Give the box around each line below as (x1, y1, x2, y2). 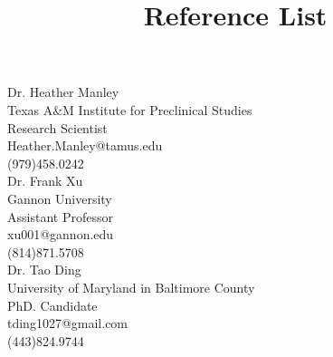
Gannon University (7, 188, 112, 207)
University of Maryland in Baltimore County (7, 277, 255, 296)
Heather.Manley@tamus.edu (7, 136, 163, 155)
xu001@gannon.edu (7, 225, 114, 244)
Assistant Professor (7, 207, 113, 226)
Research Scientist (7, 118, 108, 137)
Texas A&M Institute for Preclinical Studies (7, 100, 252, 119)
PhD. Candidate (7, 295, 98, 314)
